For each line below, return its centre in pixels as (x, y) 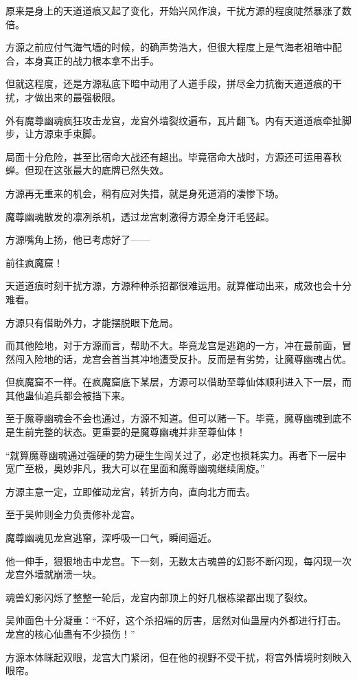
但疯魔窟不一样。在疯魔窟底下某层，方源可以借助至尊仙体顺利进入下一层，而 (178, 382)
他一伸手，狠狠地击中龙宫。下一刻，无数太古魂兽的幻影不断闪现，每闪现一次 (178, 560)
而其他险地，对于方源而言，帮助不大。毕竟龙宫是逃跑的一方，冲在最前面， (174, 345)
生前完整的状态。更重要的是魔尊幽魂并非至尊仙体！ (130, 432)
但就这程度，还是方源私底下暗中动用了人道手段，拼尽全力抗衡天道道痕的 (169, 83)
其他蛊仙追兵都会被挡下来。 (68, 395)
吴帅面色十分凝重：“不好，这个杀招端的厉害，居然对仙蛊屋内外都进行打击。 (176, 620)
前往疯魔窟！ (34, 262)
